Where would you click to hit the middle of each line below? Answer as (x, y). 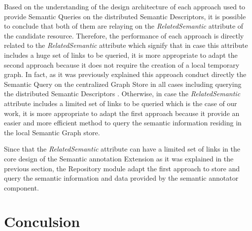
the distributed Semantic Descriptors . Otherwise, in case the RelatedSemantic (122, 94)
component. (21, 187)
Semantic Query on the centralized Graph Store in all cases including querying (123, 84)
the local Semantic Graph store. (52, 132)
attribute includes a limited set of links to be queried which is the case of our (121, 103)
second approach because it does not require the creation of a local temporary (122, 64)
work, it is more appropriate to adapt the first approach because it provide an (122, 113)
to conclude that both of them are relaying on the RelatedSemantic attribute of (124, 26)
